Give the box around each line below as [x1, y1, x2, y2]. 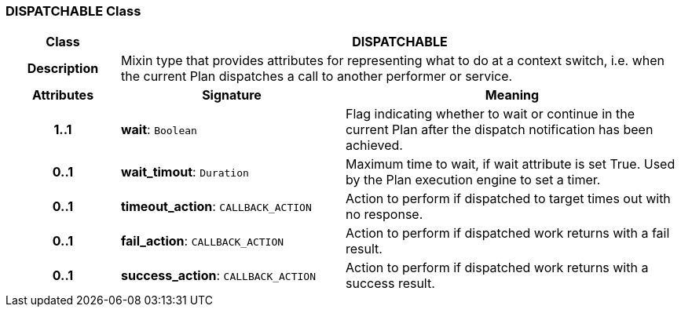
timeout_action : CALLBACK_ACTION [120, 198, 312, 215]
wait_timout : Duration [120, 164, 249, 180]
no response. [345, 206, 423, 223]
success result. [345, 275, 435, 292]
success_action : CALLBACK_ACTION [120, 268, 316, 284]
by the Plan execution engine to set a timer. [345, 172, 601, 188]
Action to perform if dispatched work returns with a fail [345, 225, 670, 242]
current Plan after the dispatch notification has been [345, 122, 654, 138]
